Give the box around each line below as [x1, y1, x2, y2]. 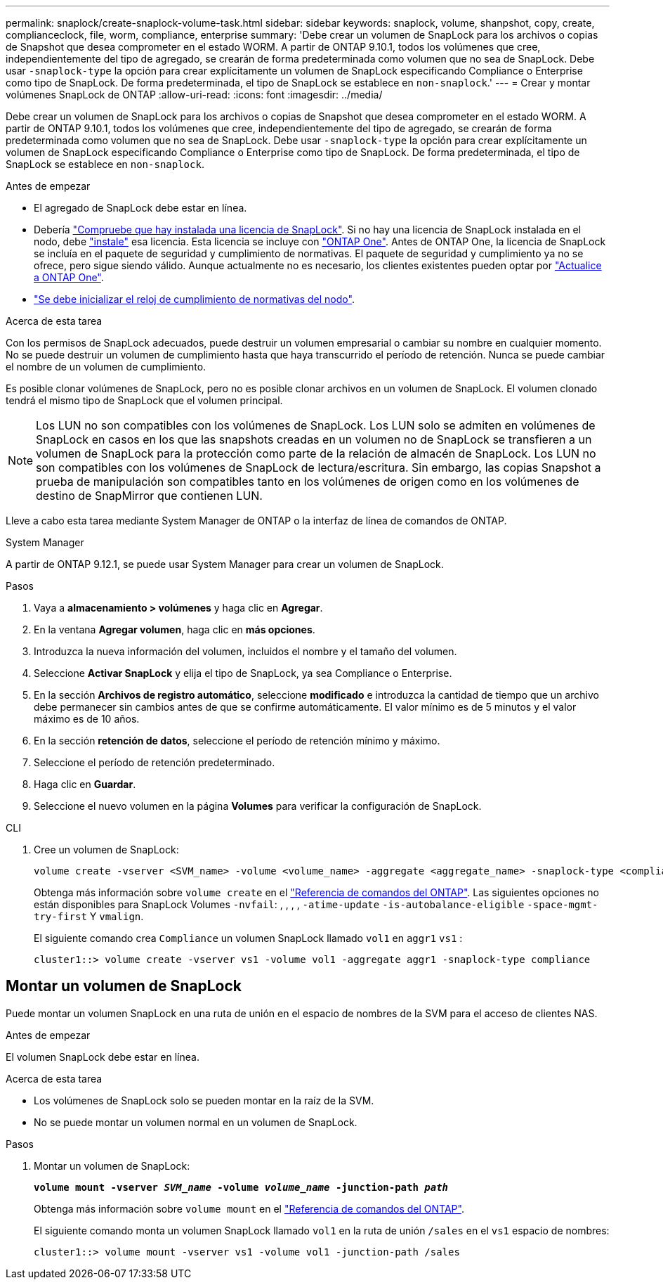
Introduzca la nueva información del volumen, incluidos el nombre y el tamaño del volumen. [34, 645, 457, 657]
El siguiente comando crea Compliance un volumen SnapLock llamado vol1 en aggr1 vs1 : [34, 932, 463, 944]
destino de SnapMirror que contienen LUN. [36, 489, 263, 503]
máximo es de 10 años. [34, 713, 140, 725]
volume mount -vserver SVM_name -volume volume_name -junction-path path [34, 1181, 449, 1193]
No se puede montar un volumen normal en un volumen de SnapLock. [34, 1116, 357, 1128]
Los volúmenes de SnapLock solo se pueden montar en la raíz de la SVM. [34, 1094, 374, 1106]
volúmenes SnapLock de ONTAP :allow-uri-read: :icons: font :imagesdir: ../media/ [6, 89, 383, 101]
